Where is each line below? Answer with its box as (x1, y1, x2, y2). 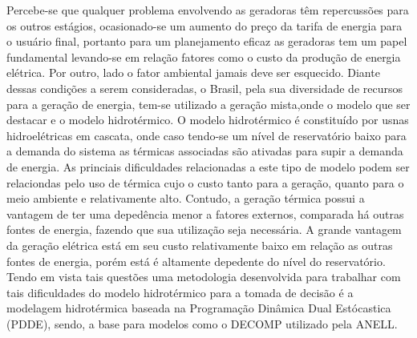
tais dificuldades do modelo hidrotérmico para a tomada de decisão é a (6, 284, 354, 300)
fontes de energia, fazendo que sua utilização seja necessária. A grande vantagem (6, 221, 402, 238)
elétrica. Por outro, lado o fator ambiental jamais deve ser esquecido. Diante (6, 64, 380, 81)
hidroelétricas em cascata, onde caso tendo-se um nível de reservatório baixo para (6, 127, 407, 143)
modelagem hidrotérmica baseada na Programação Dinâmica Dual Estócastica (6, 300, 391, 316)
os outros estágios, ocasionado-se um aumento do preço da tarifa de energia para (6, 17, 403, 34)
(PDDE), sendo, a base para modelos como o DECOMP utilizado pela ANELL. (6, 315, 398, 332)
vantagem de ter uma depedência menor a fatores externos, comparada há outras (6, 205, 404, 222)
